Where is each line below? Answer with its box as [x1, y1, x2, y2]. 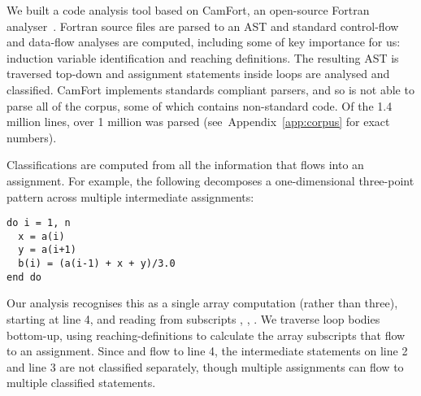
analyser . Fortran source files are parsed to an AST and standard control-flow [7, 17, 399, 34]
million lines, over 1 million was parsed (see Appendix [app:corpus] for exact [7, 113, 390, 130]
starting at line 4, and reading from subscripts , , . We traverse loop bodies [7, 311, 380, 327]
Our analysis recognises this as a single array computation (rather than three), [7, 294, 398, 311]
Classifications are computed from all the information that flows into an [7, 156, 364, 173]
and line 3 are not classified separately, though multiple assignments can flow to [7, 358, 404, 375]
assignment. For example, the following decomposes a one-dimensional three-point [7, 172, 414, 189]
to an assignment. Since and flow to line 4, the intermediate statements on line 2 [7, 342, 408, 359]
